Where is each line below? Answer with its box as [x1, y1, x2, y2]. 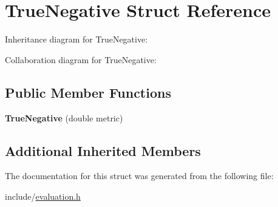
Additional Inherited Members [5, 141, 201, 160]
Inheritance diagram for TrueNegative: [5, 33, 148, 46]
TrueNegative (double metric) [5, 111, 123, 124]
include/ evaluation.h [5, 189, 81, 202]
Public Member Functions [5, 83, 171, 101]
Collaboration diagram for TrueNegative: [5, 53, 157, 66]
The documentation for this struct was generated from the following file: [5, 169, 274, 182]
